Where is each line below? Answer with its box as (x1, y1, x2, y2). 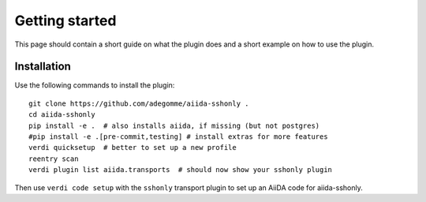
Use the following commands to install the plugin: (14, 80, 175, 90)
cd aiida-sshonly (28, 110, 95, 119)
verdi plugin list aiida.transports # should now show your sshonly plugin (28, 166, 333, 174)
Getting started (14, 12, 117, 29)
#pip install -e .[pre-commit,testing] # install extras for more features (28, 133, 328, 141)
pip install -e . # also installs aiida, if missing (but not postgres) (28, 121, 320, 130)
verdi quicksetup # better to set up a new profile (28, 143, 237, 152)
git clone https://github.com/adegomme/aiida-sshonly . (28, 99, 249, 108)
